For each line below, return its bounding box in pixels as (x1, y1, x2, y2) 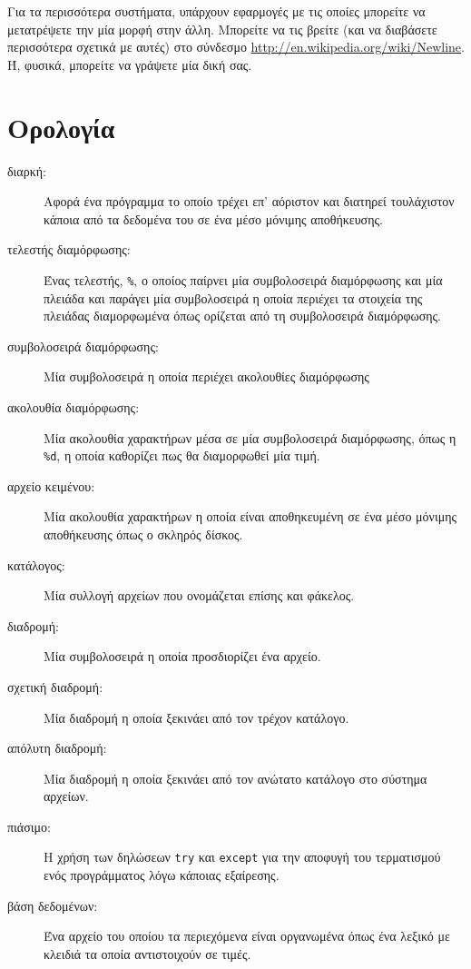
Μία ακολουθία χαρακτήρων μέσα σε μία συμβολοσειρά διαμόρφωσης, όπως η (44, 428, 456, 447)
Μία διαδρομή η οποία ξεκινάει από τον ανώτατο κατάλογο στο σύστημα (44, 768, 427, 787)
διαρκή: (7, 161, 46, 180)
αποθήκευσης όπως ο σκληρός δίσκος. (44, 524, 243, 543)
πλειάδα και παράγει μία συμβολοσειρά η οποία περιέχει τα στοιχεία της (44, 288, 423, 307)
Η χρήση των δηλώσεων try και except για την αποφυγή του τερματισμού (44, 847, 441, 866)
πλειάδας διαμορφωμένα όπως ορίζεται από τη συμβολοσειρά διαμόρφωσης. (44, 306, 442, 325)
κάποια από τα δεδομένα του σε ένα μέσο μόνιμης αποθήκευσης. (44, 209, 383, 228)
